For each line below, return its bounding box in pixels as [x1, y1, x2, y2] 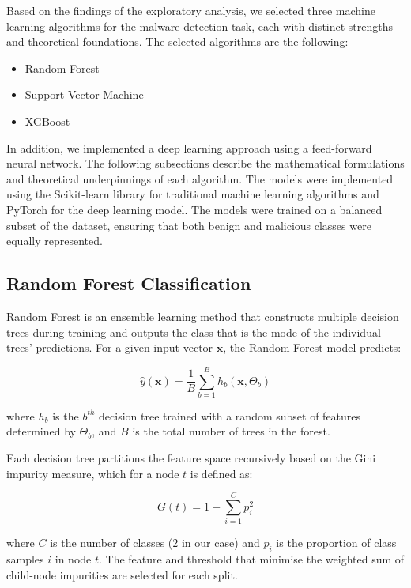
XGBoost [25, 112, 70, 129]
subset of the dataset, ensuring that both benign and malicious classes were [6, 217, 371, 233]
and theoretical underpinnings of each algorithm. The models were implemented [6, 170, 394, 187]
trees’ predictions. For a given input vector [6, 339, 213, 356]
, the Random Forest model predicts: [223, 339, 402, 356]
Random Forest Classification [6, 271, 251, 296]
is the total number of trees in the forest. [132, 423, 330, 439]
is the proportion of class [276, 534, 397, 551]
